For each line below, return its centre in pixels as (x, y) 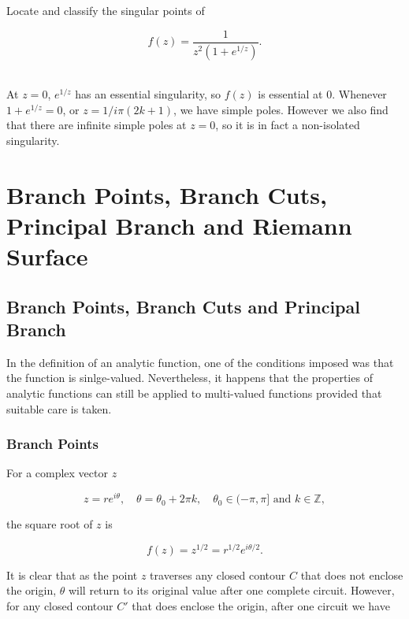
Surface (47, 256)
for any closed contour (60, 605)
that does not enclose (352, 575)
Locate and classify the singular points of (106, 10)
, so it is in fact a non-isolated (288, 125)
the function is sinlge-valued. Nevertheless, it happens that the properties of (190, 378)
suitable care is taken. (59, 408)
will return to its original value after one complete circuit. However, (231, 590)
